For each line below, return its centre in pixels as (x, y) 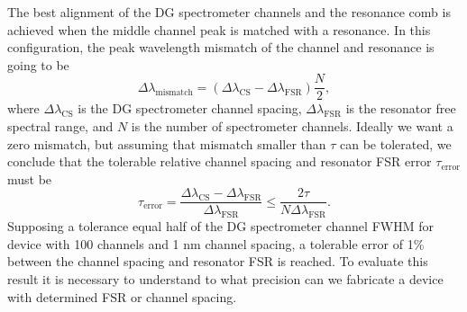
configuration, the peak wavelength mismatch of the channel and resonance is (221, 47)
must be (30, 178)
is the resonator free (401, 108)
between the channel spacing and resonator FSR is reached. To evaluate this (218, 261)
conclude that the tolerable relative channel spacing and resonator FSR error (220, 161)
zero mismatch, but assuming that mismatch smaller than (167, 143)
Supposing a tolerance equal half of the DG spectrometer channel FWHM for (220, 226)
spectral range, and (60, 126)
